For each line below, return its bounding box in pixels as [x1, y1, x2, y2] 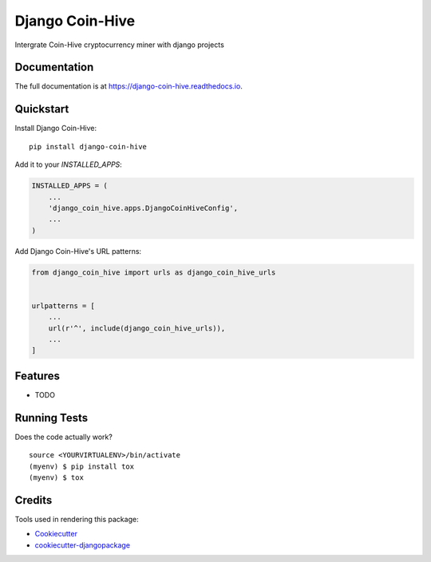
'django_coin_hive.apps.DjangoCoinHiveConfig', [48, 204, 239, 212]
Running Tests [14, 411, 88, 425]
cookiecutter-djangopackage [34, 540, 131, 550]
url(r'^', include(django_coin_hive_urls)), [48, 323, 226, 333]
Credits [14, 493, 53, 507]
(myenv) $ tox [29, 473, 84, 482]
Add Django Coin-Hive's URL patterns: [14, 246, 142, 255]
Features [14, 369, 60, 382]
